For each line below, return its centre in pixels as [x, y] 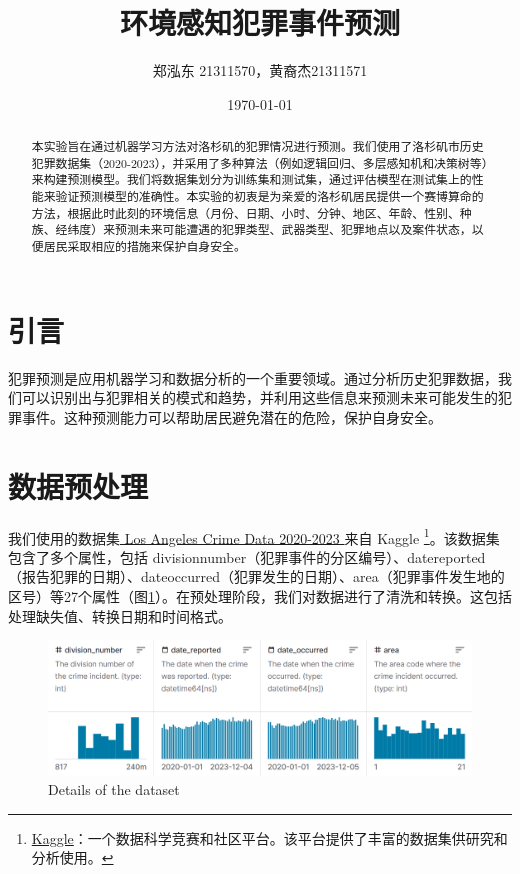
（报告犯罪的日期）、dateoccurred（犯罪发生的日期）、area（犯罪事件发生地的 [256, 576]
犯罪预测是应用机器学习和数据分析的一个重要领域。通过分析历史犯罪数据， [253, 377]
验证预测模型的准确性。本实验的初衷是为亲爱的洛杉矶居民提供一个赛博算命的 [269, 196]
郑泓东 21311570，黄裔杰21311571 [260, 70]
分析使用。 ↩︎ [72, 857]
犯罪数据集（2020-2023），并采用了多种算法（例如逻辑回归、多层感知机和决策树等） [259, 162]
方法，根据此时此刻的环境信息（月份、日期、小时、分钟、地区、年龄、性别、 [245, 212]
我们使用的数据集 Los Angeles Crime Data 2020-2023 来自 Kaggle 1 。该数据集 [254, 536]
